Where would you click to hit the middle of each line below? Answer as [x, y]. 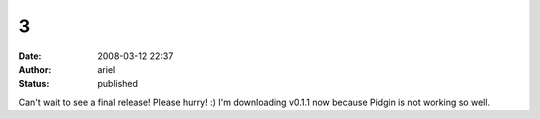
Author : [35, 69]
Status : [34, 84]
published [118, 84]
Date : [30, 56]
